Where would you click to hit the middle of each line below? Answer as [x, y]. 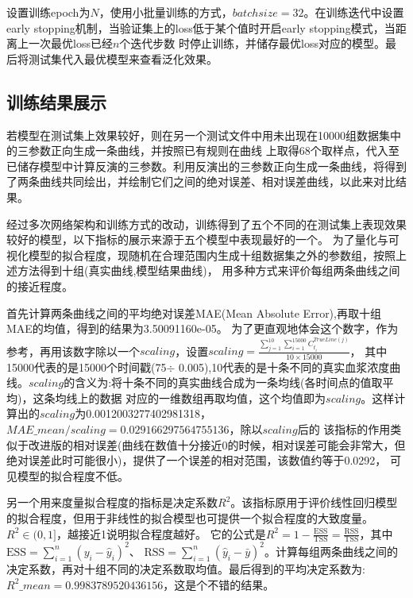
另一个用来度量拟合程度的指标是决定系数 [112, 502]
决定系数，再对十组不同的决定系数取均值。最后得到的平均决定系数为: [186, 568]
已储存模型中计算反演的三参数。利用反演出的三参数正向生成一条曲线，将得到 [206, 166]
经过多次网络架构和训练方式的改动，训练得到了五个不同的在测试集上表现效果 [206, 224]
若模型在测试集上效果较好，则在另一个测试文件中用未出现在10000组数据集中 [204, 135]
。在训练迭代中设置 [354, 12]
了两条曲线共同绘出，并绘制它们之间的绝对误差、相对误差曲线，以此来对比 [201, 181]
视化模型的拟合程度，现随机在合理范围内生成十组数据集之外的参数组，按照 [201, 255]
